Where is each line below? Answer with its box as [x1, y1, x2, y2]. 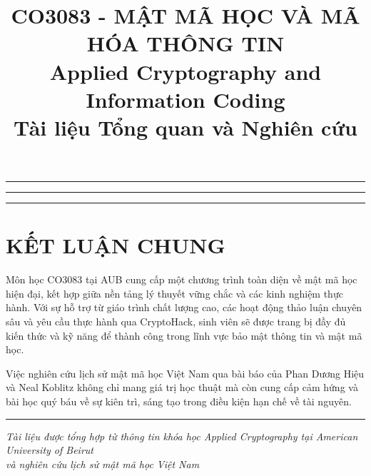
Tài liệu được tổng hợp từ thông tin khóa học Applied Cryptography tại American [6, 428, 358, 443]
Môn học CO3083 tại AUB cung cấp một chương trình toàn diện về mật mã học [6, 272, 357, 287]
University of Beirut [6, 442, 93, 457]
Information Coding [86, 84, 285, 113]
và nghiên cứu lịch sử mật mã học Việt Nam [6, 456, 200, 471]
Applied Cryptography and [49, 56, 322, 86]
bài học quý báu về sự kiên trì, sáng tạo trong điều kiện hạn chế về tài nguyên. [6, 394, 352, 408]
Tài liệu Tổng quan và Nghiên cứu [13, 112, 358, 141]
